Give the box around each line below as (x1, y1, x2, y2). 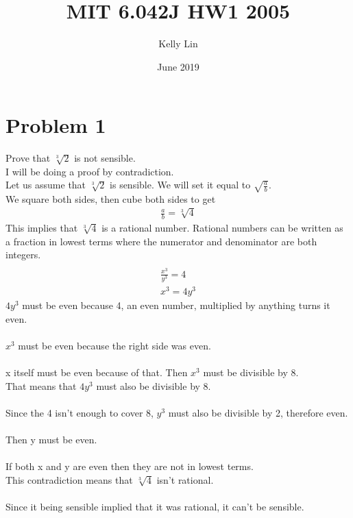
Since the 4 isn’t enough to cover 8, (5, 405, 154, 419)
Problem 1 (5, 111, 106, 139)
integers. (5, 247, 41, 262)
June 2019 (157, 59, 199, 73)
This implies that (5, 220, 78, 234)
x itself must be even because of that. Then (5, 365, 188, 380)
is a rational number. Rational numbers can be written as (101, 220, 343, 234)
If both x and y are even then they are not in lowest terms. (5, 459, 254, 473)
